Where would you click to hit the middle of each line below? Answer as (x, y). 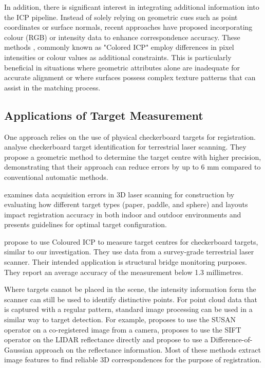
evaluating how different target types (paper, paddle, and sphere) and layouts (126, 204)
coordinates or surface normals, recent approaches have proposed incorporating (128, 27)
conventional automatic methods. (56, 177)
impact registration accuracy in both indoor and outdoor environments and (123, 214)
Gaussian (18, 349)
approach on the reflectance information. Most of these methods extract (148, 349)
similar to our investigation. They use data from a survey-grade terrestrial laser (129, 252)
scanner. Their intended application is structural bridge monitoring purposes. (126, 262)
